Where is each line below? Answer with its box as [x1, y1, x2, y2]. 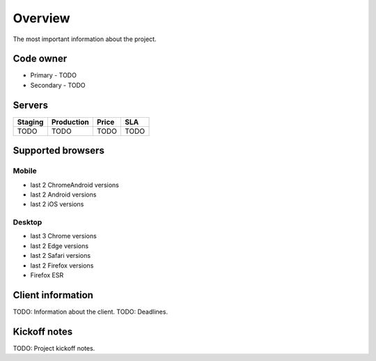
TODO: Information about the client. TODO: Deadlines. [13, 307, 169, 316]
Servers [13, 99, 49, 111]
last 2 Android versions [30, 190, 97, 199]
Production [51, 117, 90, 127]
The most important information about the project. [13, 35, 157, 43]
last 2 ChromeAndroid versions [30, 180, 120, 189]
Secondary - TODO [30, 81, 86, 89]
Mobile [13, 166, 38, 176]
